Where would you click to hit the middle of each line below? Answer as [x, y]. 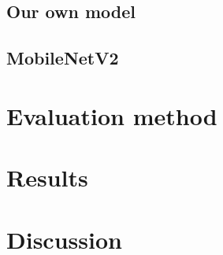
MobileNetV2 [63, 58]
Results [47, 177]
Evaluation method [112, 115]
